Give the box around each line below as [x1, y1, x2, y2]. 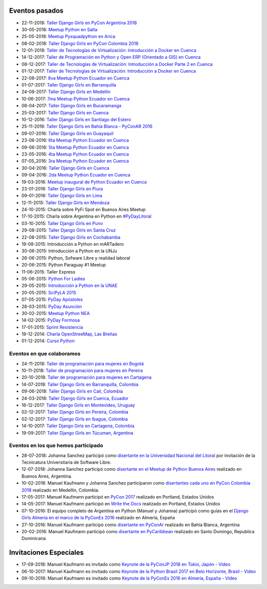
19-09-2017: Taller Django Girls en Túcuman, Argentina [21, 430, 133, 436]
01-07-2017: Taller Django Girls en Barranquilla [21, 82, 116, 88]
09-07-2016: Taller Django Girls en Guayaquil [21, 130, 114, 136]
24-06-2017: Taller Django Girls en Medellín [21, 89, 111, 95]
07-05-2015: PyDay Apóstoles [21, 297, 83, 303]
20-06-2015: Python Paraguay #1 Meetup [21, 262, 106, 268]
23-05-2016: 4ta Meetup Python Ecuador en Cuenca [21, 151, 129, 157]
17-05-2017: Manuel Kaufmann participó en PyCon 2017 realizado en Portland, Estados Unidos [21, 494, 215, 500]
